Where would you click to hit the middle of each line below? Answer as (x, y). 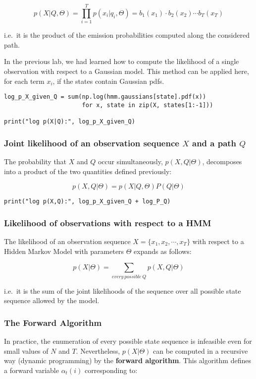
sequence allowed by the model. (52, 300)
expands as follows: (163, 251)
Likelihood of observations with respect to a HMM (108, 222)
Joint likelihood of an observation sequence (92, 143)
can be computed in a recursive (201, 350)
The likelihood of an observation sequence (67, 241)
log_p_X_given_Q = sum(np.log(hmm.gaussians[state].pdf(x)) (105, 97)
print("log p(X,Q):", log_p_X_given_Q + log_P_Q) (87, 202)
